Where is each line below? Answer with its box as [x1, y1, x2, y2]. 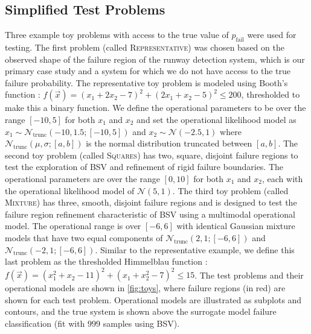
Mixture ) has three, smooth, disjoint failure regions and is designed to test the [5, 196, 297, 209]
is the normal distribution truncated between [86, 137, 252, 150]
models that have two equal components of [5, 231, 163, 244]
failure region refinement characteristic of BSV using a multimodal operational [5, 207, 295, 220]
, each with [262, 172, 303, 184]
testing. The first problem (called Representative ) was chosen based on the [5, 41, 284, 53]
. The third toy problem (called [172, 184, 289, 197]
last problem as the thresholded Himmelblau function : [5, 255, 208, 268]
